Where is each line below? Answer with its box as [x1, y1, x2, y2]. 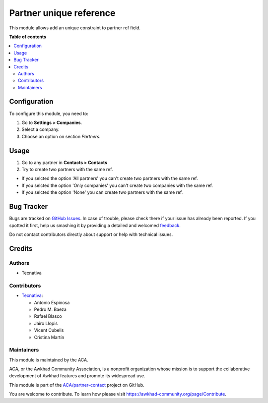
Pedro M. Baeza [34, 306, 67, 312]
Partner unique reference [9, 7, 116, 18]
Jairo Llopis [34, 320, 58, 326]
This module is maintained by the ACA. [9, 357, 89, 363]
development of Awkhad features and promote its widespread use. [9, 373, 146, 379]
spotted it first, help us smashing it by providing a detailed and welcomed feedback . [9, 222, 181, 228]
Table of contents [9, 34, 47, 40]
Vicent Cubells [34, 327, 64, 333]
